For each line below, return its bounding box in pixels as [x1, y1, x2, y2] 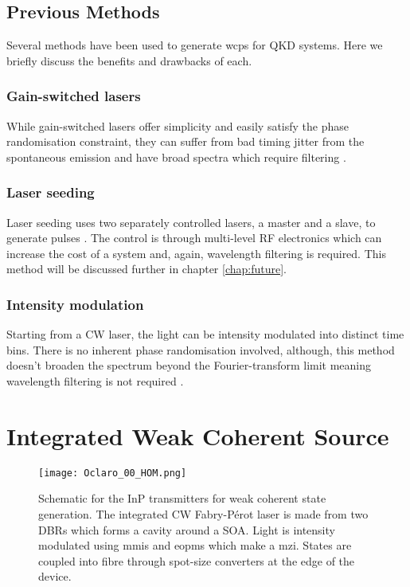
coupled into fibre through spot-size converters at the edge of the [38, 552, 355, 569]
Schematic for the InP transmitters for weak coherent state [38, 490, 326, 507]
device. [38, 568, 72, 585]
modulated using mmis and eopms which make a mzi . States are [38, 537, 352, 554]
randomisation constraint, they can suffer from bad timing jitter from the [6, 133, 365, 150]
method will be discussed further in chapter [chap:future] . [6, 260, 287, 277]
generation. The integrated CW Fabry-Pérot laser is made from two [38, 505, 369, 522]
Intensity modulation [6, 294, 144, 314]
